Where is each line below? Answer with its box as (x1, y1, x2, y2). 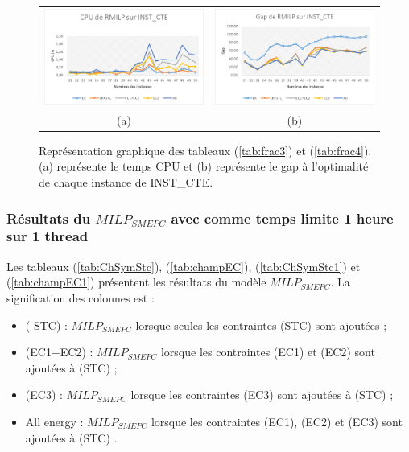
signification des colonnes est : (6, 289, 155, 306)
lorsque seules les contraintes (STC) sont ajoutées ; (135, 316, 387, 333)
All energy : (25, 413, 84, 429)
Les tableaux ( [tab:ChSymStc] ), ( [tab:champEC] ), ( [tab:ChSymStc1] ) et (6, 257, 361, 274)
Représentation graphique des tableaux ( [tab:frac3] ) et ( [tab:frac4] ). (39, 142, 372, 158)
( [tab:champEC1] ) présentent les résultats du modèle (6, 273, 266, 290)
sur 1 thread (6, 226, 89, 246)
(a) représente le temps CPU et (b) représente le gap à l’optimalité (39, 158, 369, 175)
